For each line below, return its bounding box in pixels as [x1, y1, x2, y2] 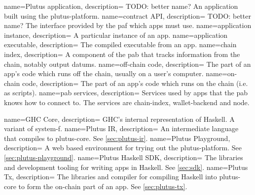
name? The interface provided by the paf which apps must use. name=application [4, 20, 252, 30]
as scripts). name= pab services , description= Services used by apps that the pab [4, 87, 248, 98]
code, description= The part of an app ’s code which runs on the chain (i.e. [22, 78, 248, 88]
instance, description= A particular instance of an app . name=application [4, 29, 228, 40]
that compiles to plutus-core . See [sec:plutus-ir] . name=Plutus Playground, [4, 133, 230, 143]
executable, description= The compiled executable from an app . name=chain [4, 39, 237, 50]
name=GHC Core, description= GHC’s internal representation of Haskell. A [4, 113, 235, 124]
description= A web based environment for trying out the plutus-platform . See [4, 142, 242, 153]
